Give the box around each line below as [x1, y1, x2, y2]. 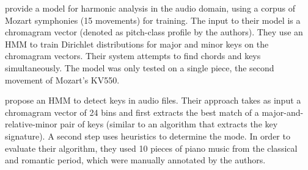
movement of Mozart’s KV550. [5, 73, 120, 86]
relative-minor [5, 118, 57, 130]
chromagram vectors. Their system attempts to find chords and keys [5, 49, 261, 62]
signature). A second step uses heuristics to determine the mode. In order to [5, 129, 290, 142]
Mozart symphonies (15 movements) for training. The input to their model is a [5, 13, 301, 26]
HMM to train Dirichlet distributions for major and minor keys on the [5, 37, 269, 50]
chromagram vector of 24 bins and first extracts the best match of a [5, 105, 259, 118]
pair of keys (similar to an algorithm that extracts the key [60, 118, 278, 130]
